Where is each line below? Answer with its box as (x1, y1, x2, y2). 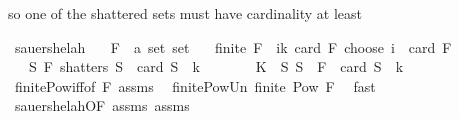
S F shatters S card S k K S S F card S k (28, 56, 404, 77)
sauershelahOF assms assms (14, 95, 190, 116)
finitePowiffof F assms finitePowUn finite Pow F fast (14, 75, 376, 96)
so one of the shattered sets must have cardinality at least (8, 3, 362, 23)
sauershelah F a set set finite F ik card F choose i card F (14, 36, 452, 57)
